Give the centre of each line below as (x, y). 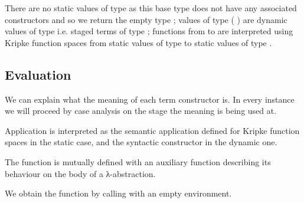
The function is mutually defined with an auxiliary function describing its (138, 161)
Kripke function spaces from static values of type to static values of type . (138, 42)
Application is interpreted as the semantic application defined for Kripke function (152, 130)
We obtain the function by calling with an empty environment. (118, 193)
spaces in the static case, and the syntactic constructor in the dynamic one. (141, 142)
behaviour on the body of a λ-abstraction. (80, 173)
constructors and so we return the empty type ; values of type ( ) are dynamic (146, 19)
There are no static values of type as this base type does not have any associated (151, 8)
